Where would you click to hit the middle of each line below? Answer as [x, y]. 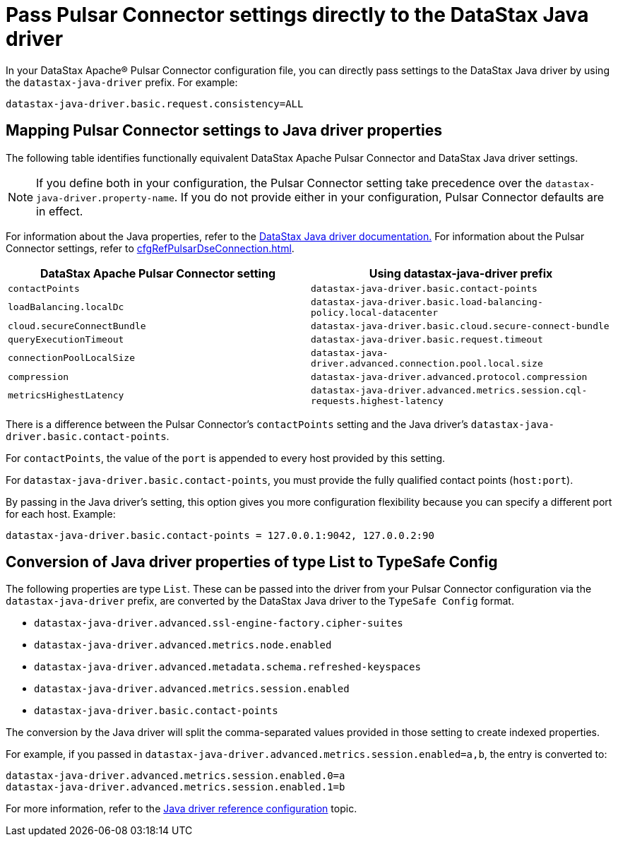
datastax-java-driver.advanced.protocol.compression [449, 376]
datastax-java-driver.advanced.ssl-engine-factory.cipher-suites [219, 623]
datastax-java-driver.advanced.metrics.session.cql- [449, 390]
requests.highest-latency [377, 401]
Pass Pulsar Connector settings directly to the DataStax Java [297, 15]
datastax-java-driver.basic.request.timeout [427, 339]
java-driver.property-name [105, 198]
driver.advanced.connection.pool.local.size [427, 363]
